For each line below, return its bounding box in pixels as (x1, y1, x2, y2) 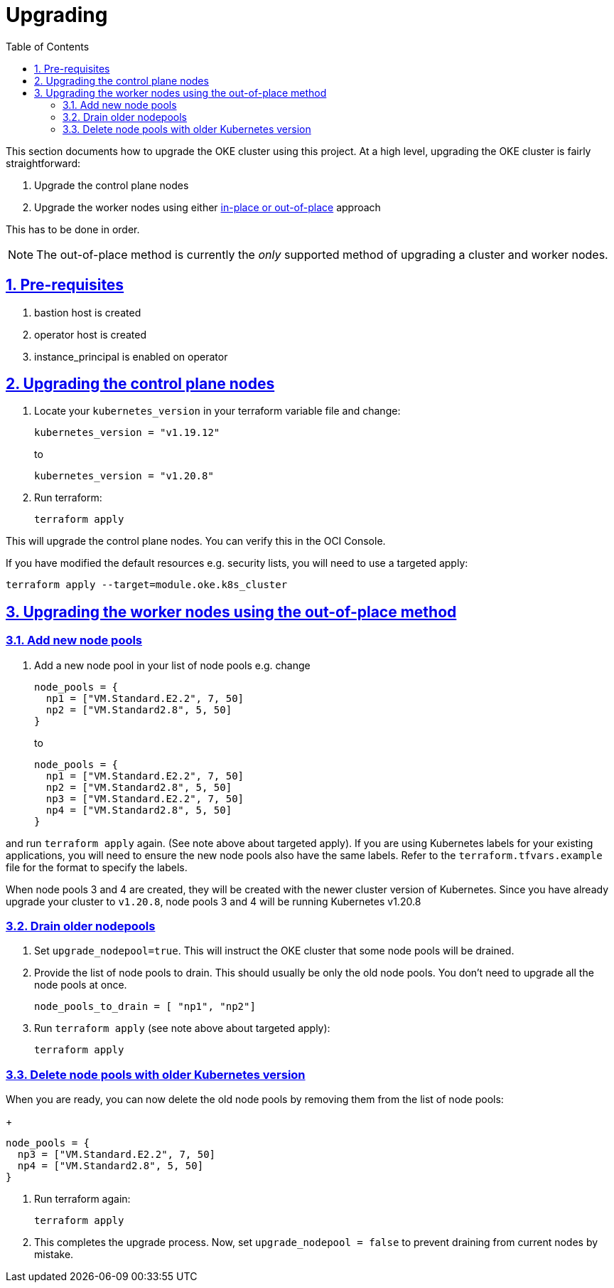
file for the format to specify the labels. (6, 861, 188, 873)
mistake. (34, 1248, 74, 1261)
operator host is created (34, 328, 146, 341)
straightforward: (6, 156, 81, 169)
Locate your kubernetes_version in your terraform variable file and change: (34, 405, 401, 417)
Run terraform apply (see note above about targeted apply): (34, 1022, 330, 1035)
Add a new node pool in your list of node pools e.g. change (34, 659, 311, 671)
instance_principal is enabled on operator (34, 350, 228, 363)
